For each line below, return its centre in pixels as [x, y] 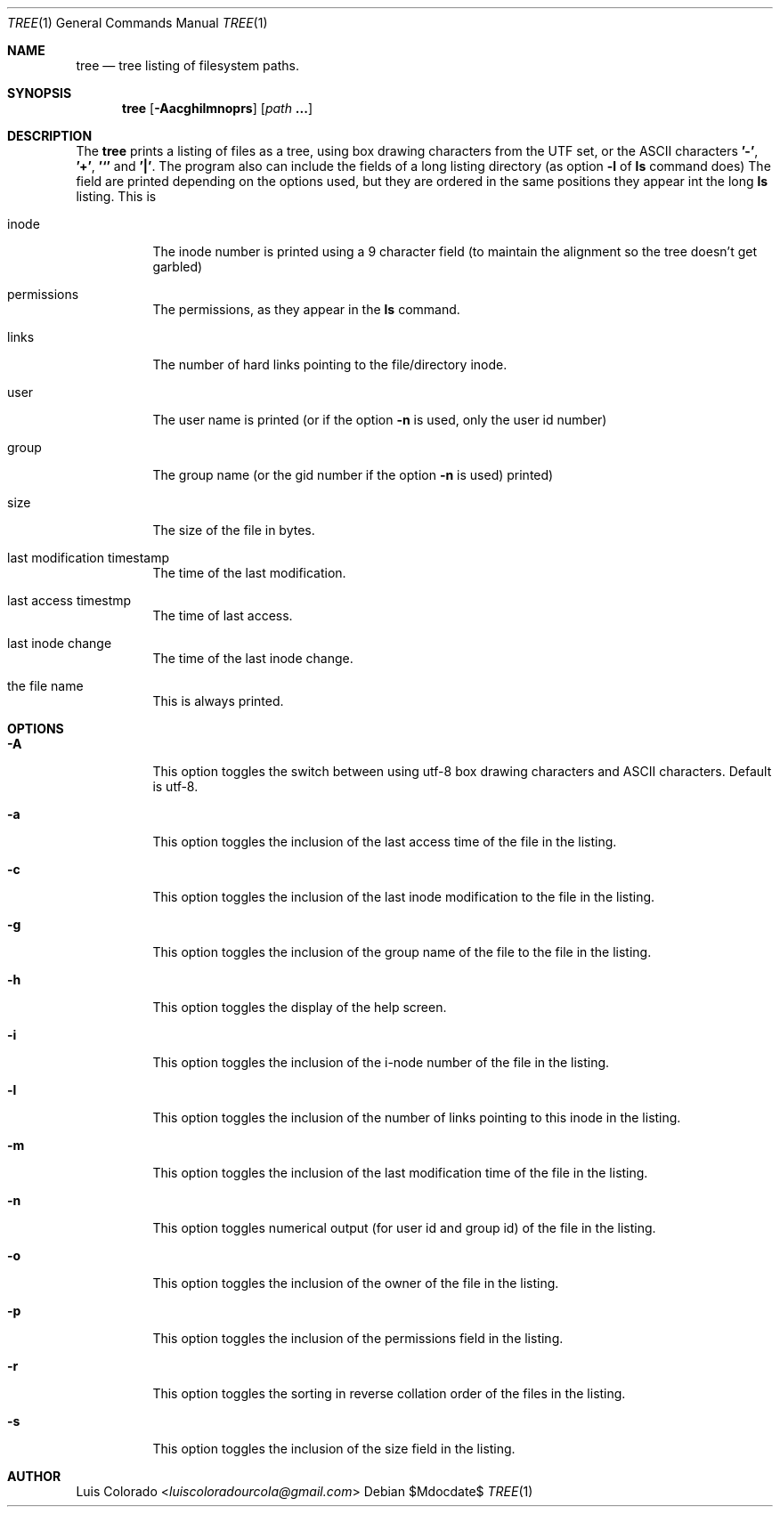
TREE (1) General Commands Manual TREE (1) [138, 23]
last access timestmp [69, 600]
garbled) [178, 267]
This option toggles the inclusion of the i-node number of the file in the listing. [381, 1062]
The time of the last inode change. [253, 658]
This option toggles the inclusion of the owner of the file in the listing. [356, 1283]
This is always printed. [218, 701]
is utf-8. [175, 786]
